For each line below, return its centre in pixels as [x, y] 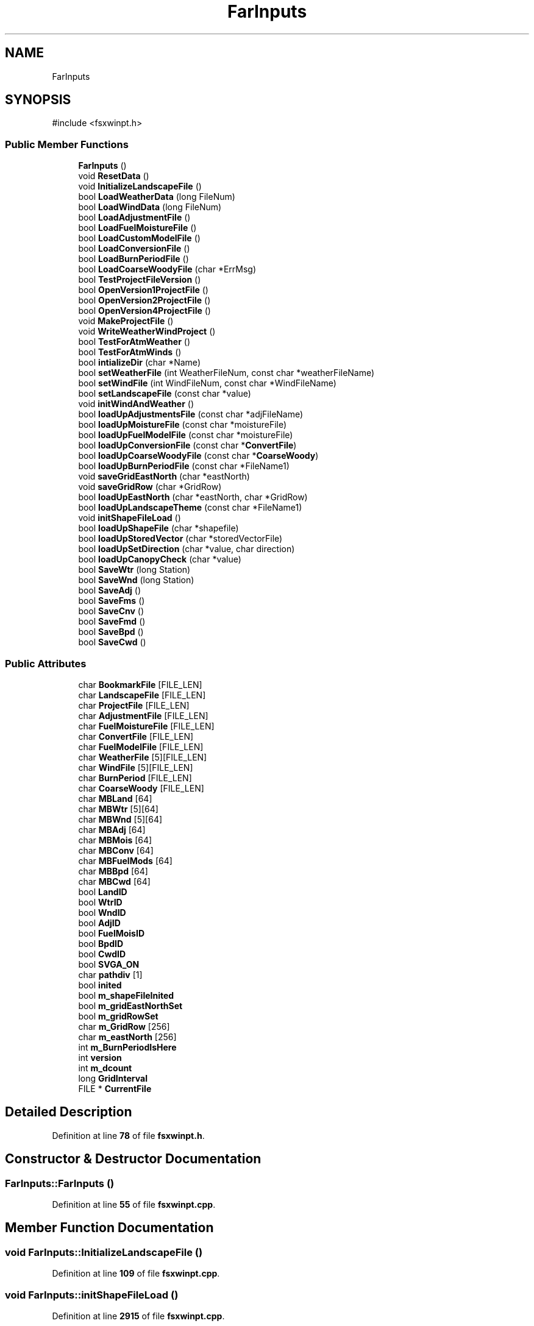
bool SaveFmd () [112, 622]
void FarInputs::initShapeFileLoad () [92, 1295]
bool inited [100, 985]
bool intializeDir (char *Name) [139, 363]
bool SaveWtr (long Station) [134, 570]
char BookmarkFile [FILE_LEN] [140, 684]
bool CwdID [102, 954]
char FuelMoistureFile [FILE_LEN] [146, 726]
